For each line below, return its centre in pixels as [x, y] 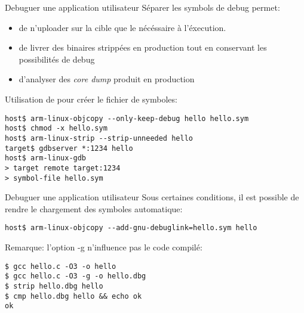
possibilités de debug [57, 59]
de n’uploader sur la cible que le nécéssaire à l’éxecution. [122, 27]
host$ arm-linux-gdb [46, 158]
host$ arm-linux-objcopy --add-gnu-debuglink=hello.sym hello [131, 228]
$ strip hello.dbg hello [54, 286]
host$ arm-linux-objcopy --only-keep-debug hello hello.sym [127, 118]
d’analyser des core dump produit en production [107, 79]
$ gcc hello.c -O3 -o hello [61, 266]
